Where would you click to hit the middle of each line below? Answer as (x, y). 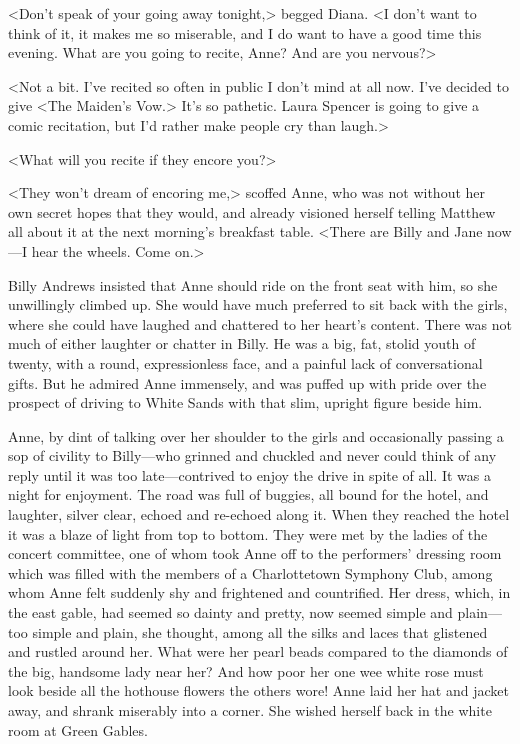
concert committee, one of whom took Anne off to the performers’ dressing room (255, 553)
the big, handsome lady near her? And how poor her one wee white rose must (246, 670)
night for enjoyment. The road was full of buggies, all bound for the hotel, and (248, 494)
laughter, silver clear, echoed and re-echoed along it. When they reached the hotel (259, 514)
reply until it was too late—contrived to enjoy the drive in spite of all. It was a (249, 474)
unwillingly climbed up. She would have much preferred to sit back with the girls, (258, 304)
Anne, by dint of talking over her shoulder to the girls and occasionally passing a (256, 435)
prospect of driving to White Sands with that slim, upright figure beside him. (245, 402)
